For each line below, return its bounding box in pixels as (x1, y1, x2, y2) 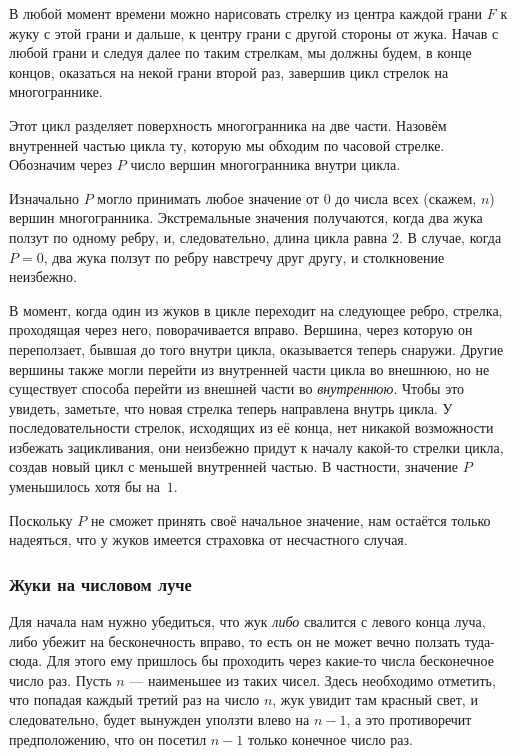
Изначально (9, 187, 80, 208)
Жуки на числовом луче (9, 571, 192, 596)
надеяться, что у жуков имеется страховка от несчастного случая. (9, 529, 408, 550)
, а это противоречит (346, 709, 472, 730)
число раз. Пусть (9, 669, 112, 690)
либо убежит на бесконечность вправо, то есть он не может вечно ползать (9, 630, 461, 651)
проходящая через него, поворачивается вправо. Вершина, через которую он (9, 319, 473, 340)
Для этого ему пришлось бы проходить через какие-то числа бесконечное (46, 650, 494, 671)
